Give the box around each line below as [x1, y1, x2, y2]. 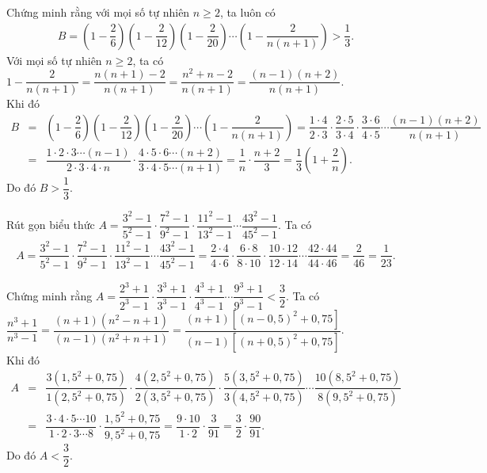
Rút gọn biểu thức [6, 216, 95, 233]
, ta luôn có [219, 4, 276, 20]
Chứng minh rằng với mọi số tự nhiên [6, 4, 190, 20]
